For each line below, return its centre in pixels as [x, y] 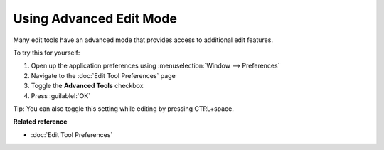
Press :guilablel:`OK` [61, 95]
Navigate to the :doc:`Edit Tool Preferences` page [103, 75]
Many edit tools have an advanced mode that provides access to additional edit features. [143, 40]
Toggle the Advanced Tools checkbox [87, 86]
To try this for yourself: [47, 53]
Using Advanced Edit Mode [95, 18]
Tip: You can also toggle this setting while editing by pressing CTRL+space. [123, 108]
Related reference [40, 122]
